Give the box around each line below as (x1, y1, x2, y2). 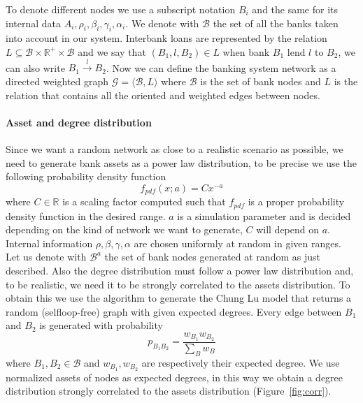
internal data (6, 15, 62, 30)
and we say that (78, 44, 146, 59)
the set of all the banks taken (213, 15, 339, 30)
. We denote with (125, 15, 199, 30)
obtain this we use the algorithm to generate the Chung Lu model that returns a (6, 291, 352, 305)
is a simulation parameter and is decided (177, 208, 351, 223)
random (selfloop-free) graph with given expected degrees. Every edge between (6, 304, 342, 318)
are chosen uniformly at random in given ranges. (134, 235, 341, 250)
